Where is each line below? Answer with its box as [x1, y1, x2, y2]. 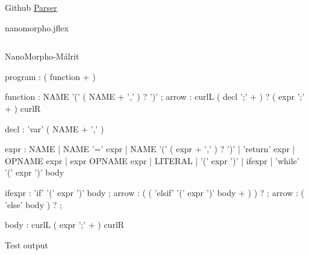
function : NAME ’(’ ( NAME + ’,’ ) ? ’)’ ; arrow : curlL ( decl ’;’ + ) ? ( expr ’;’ [5, 90, 305, 103]
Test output [5, 238, 49, 251]
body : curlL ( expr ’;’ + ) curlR [5, 218, 125, 231]
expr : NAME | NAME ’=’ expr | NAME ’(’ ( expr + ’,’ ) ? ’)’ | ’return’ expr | [5, 143, 295, 155]
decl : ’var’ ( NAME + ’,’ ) [5, 122, 104, 135]
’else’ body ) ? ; [5, 198, 62, 210]
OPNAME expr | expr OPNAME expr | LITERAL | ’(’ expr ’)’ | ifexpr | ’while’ [5, 154, 299, 167]
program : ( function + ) [5, 70, 96, 82]
